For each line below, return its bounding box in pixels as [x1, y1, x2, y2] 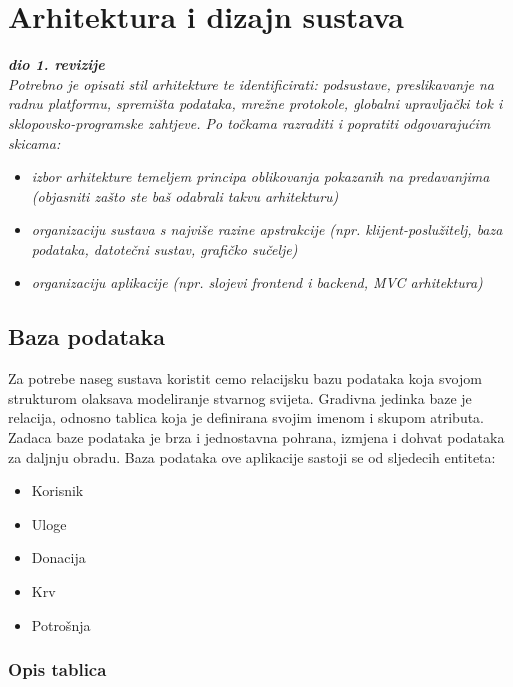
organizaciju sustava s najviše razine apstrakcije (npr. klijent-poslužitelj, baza [31, 219, 503, 240]
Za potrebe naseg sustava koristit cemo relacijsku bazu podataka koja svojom [8, 368, 482, 389]
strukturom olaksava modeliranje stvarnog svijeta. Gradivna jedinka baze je [8, 387, 472, 408]
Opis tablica [8, 657, 107, 682]
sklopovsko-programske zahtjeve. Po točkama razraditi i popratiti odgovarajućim [8, 112, 491, 133]
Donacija [31, 547, 86, 568]
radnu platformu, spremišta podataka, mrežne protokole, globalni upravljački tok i [8, 93, 503, 114]
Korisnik [31, 480, 84, 501]
